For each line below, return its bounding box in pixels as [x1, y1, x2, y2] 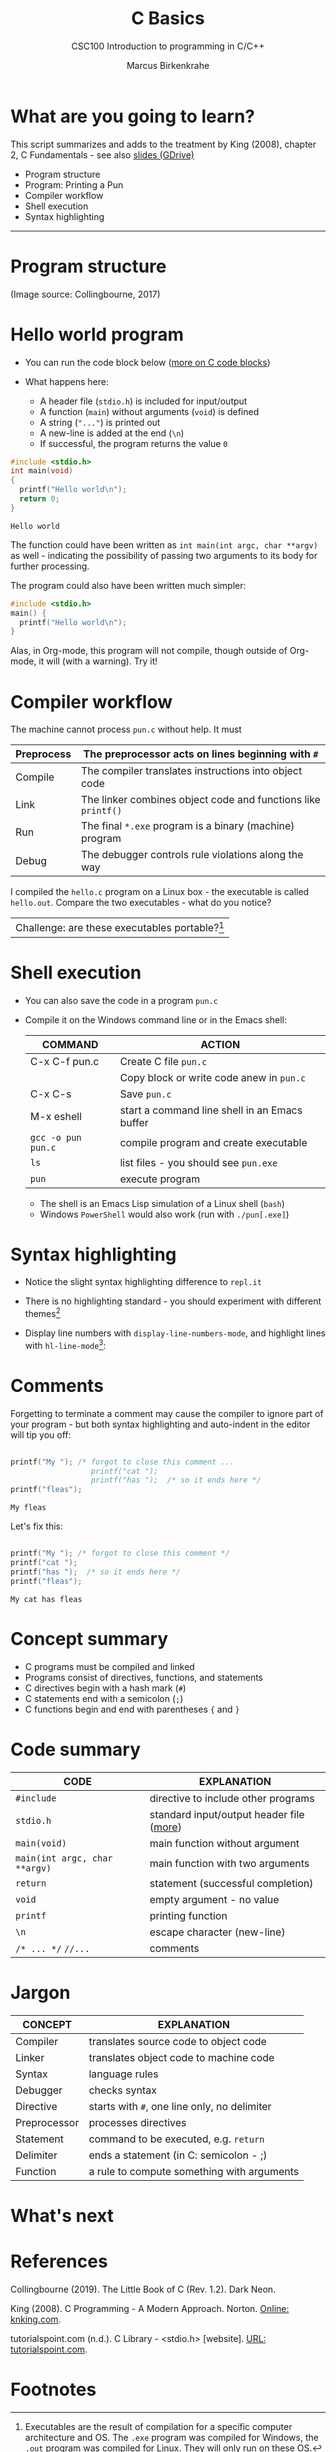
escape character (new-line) [149, 1925, 286, 1939]
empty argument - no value [149, 1892, 280, 1906]
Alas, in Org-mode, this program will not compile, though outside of [10, 645, 288, 657]
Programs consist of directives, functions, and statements [24, 1671, 263, 1683]
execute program [119, 1172, 201, 1186]
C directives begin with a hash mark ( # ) [24, 1682, 187, 1694]
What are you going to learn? [10, 105, 255, 127]
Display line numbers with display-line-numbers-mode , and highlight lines [24, 1327, 326, 1339]
